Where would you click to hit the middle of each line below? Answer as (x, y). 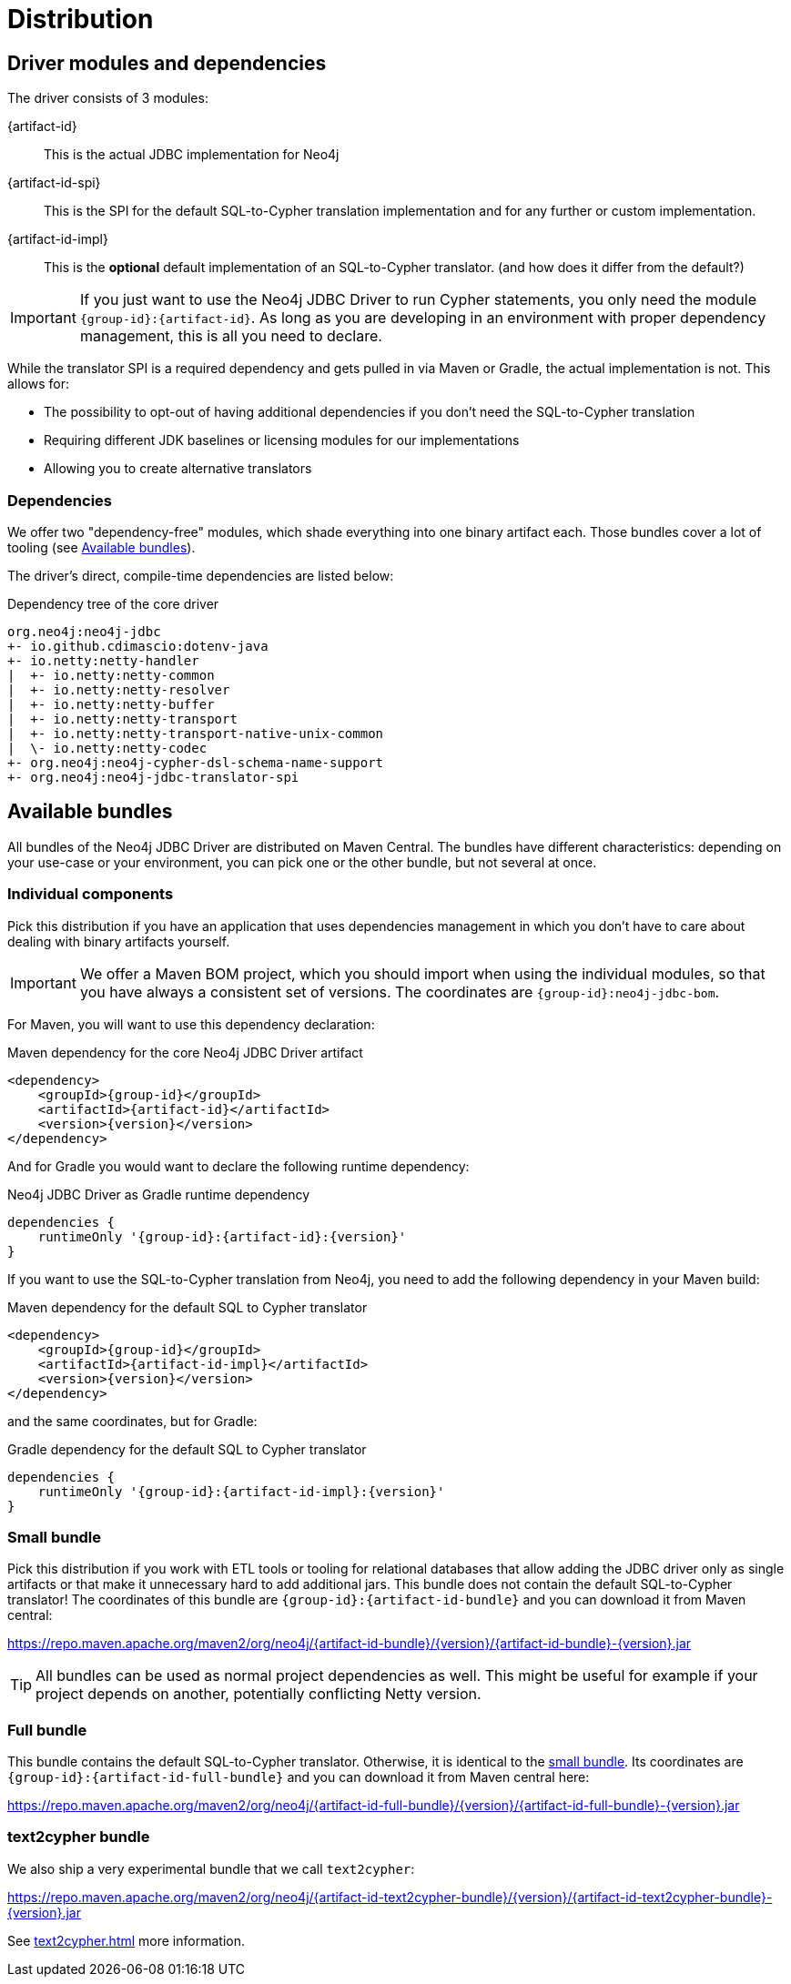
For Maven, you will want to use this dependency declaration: (191, 1024)
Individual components (91, 894)
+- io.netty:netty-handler (103, 660)
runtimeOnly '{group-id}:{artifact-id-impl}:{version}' (241, 1491)
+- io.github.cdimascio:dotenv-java (138, 646)
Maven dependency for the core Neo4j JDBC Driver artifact (185, 1052)
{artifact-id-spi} (54, 183)
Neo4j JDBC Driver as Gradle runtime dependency (159, 1194)
